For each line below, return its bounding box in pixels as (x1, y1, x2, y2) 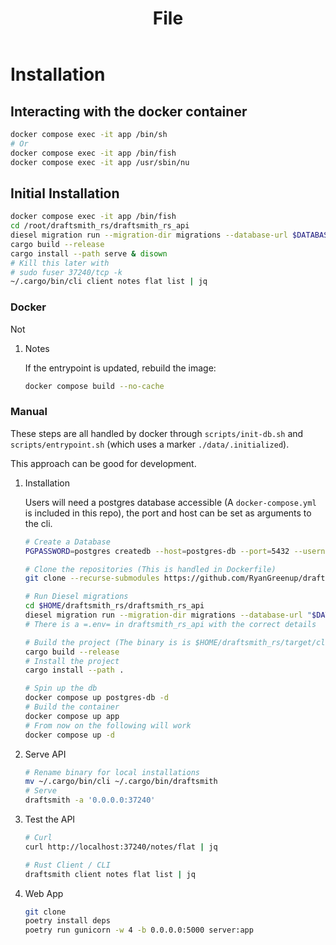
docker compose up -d (24, 730, 115, 740)
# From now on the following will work (24, 720, 192, 731)
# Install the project (24, 656, 120, 666)
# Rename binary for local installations (24, 767, 200, 777)
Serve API (24, 748, 67, 760)
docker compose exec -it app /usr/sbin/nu (10, 157, 190, 167)
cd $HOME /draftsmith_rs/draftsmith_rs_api (24, 601, 205, 611)
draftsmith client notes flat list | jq (24, 869, 196, 879)
